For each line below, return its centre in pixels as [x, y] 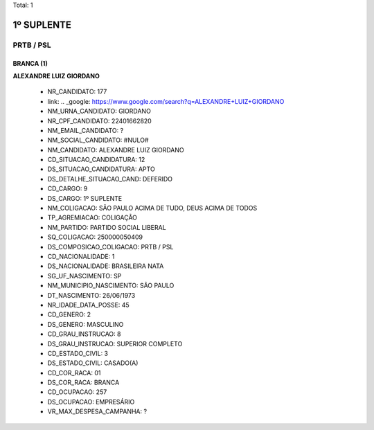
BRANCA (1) [30, 63]
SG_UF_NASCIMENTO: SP [84, 276]
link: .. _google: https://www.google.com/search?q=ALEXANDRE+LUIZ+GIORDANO [166, 101]
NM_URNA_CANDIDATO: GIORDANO [99, 111]
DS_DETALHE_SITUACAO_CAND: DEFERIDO [110, 179]
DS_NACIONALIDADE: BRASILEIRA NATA [106, 266]
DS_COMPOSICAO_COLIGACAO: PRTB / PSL [110, 247]
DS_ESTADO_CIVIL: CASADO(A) [93, 363]
